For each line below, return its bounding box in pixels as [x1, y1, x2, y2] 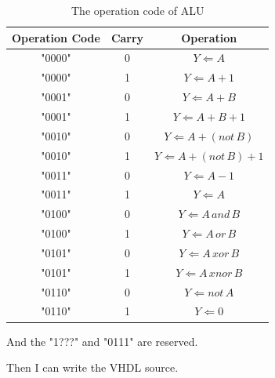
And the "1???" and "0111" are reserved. [6, 333, 198, 349]
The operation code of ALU [71, 2, 204, 18]
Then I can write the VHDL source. [6, 359, 179, 376]
